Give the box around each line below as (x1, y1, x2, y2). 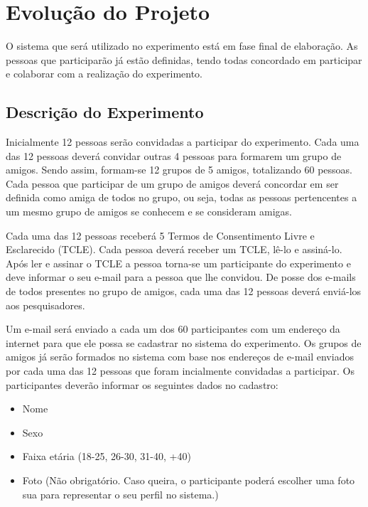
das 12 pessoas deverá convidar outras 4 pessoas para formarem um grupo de (6, 148, 342, 163)
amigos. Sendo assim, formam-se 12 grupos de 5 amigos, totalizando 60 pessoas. (6, 162, 352, 177)
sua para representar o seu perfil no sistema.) (22, 486, 219, 501)
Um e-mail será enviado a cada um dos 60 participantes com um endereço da (6, 321, 340, 336)
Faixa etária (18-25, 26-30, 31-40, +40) (22, 449, 191, 464)
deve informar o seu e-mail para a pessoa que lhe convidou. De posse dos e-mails (6, 269, 356, 284)
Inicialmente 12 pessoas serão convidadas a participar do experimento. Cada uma (6, 134, 359, 149)
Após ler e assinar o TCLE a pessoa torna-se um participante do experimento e (6, 255, 351, 270)
